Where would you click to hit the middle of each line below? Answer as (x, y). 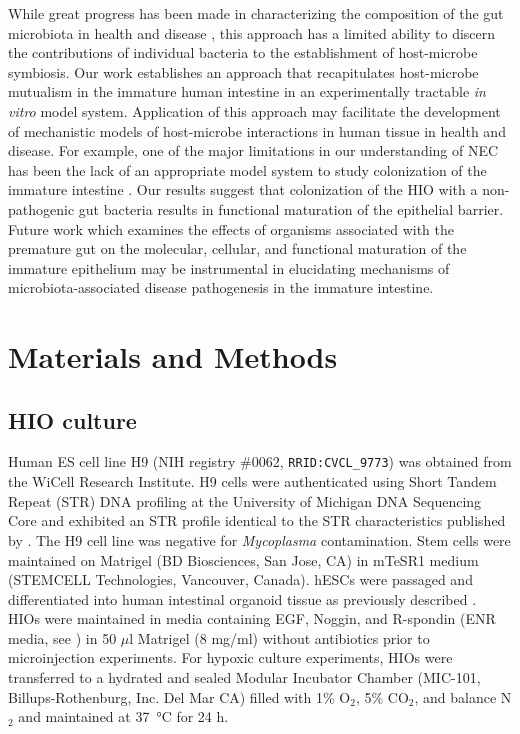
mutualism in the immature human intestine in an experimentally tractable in (247, 91)
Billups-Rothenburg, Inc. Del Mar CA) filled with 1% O (179, 696)
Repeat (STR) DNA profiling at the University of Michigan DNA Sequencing (245, 500)
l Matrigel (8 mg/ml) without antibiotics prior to (279, 637)
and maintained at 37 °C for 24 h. (123, 716)
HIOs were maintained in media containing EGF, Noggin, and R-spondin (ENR (252, 618)
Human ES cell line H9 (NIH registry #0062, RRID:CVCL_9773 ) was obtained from (260, 461)
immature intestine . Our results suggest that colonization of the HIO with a (243, 189)
